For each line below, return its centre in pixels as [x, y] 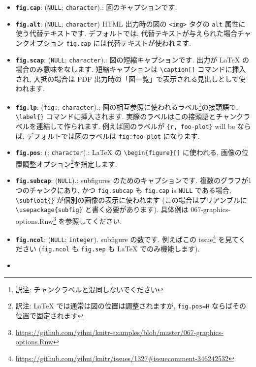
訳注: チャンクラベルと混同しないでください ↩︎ [89, 289]
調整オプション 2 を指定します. [70, 163]
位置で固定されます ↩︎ [49, 315]
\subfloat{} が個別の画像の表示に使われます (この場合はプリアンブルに [131, 199]
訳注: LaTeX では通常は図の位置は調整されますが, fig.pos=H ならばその [131, 306]
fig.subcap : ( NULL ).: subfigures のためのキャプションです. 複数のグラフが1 [134, 180]
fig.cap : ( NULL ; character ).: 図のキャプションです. [96, 7]
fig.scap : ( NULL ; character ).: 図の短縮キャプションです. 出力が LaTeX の [132, 59]
